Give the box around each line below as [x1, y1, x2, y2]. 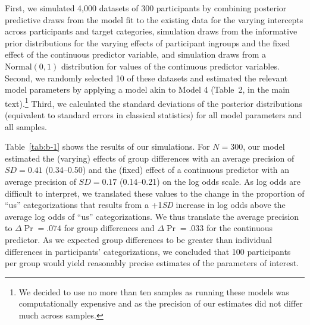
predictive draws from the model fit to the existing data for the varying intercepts [5, 13, 303, 26]
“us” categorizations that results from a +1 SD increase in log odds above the [5, 198, 286, 211]
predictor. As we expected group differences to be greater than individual [5, 233, 272, 245]
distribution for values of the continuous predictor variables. [61, 59, 280, 72]
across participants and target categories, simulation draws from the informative [5, 25, 298, 37]
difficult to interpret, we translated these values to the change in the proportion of [5, 187, 305, 199]
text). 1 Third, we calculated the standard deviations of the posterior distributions [5, 95, 302, 109]
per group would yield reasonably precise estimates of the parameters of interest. [5, 257, 299, 269]
